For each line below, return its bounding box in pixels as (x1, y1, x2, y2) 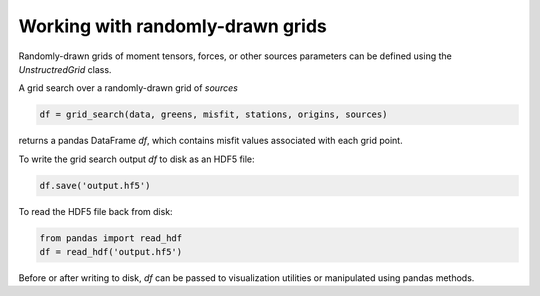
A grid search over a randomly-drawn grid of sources (18, 82, 239, 94)
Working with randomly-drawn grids (18, 15, 327, 37)
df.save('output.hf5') (39, 180, 151, 191)
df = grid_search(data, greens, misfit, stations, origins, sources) (39, 109, 388, 120)
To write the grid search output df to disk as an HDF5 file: (18, 153, 255, 165)
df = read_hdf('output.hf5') (39, 246, 183, 258)
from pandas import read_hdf (39, 232, 183, 244)
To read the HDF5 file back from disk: (18, 205, 174, 217)
